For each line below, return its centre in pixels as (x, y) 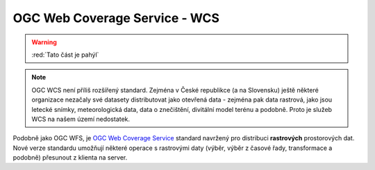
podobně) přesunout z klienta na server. (70, 158)
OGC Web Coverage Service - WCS (116, 18)
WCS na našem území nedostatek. (81, 119)
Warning (44, 42)
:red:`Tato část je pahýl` (65, 55)
